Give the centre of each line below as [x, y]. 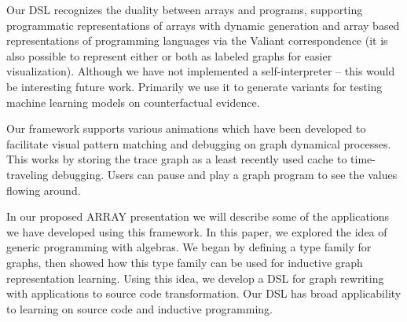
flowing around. [44, 190]
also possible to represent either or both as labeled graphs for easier [169, 55]
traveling [27, 174]
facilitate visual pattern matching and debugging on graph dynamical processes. [199, 143]
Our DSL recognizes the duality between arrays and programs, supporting [185, 9]
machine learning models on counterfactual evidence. [133, 102]
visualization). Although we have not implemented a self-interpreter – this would [201, 71]
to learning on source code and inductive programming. [139, 308]
